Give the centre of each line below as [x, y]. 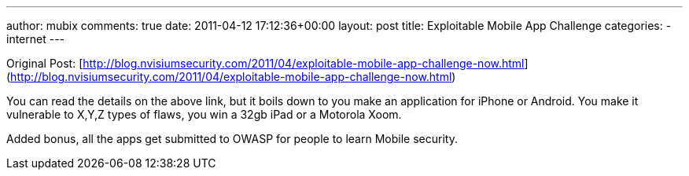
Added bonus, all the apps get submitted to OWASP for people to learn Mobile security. [232, 139]
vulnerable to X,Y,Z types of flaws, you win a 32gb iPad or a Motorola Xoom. [204, 114]
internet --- [36, 39]
